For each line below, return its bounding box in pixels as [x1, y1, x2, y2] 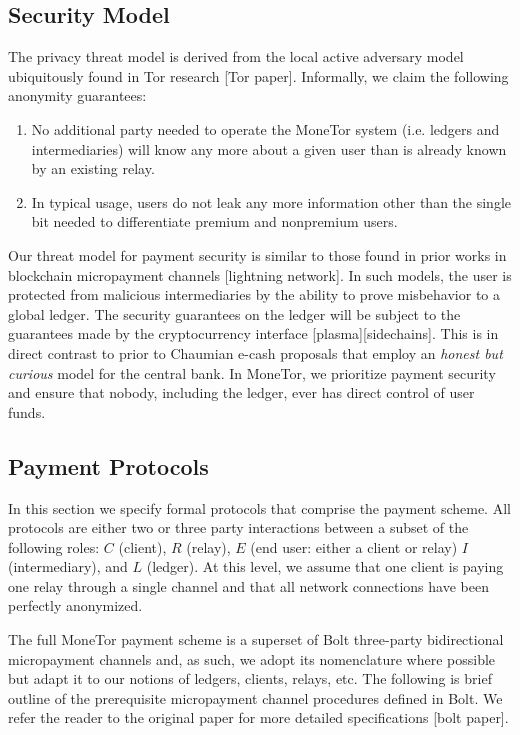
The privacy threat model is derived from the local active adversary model [8, 46, 464, 67]
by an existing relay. [31, 158, 155, 179]
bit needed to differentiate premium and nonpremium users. [31, 211, 398, 232]
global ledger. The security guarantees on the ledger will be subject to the [8, 303, 461, 324]
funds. [8, 401, 46, 422]
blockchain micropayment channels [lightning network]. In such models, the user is [8, 264, 512, 285]
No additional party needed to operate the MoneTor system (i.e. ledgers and [31, 118, 500, 139]
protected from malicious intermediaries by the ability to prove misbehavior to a [8, 284, 501, 305]
